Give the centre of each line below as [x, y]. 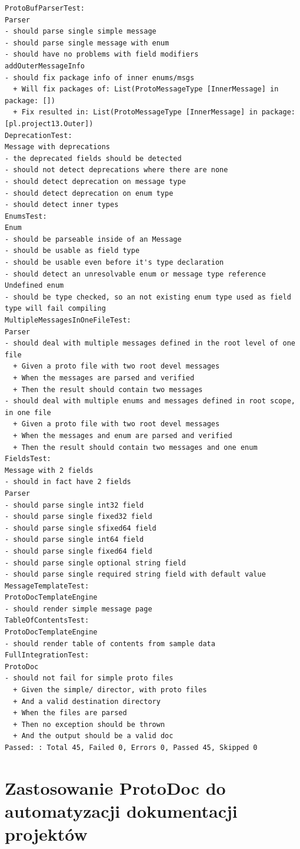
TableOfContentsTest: [47, 621]
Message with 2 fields [49, 470]
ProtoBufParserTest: [45, 8]
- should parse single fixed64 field [79, 551]
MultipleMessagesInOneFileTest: [68, 320]
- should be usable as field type [72, 251]
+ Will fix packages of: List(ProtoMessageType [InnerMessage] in [146, 89]
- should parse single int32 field [74, 505]
